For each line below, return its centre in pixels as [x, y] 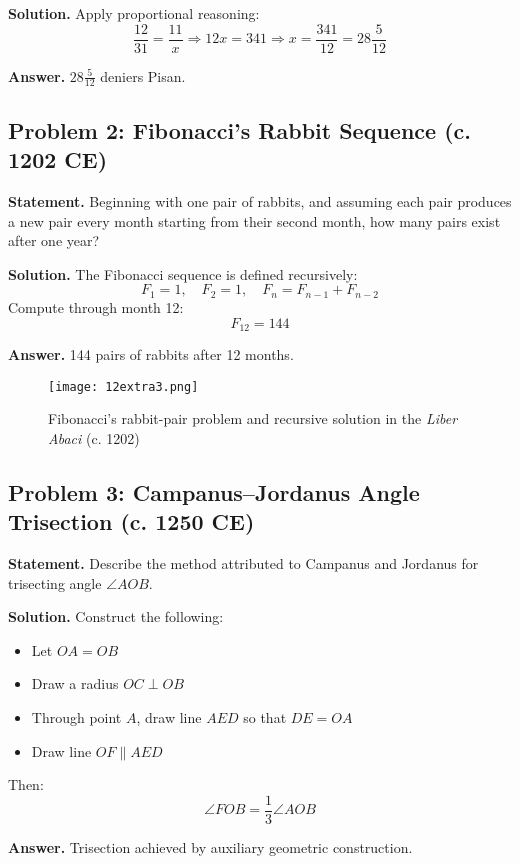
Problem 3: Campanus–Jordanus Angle [214, 491]
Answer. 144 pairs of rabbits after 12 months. [151, 353]
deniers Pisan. [143, 75]
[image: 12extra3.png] [123, 386]
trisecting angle [55, 582]
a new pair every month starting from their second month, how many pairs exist [254, 220]
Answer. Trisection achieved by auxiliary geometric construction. [210, 846]
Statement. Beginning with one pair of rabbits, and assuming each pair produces [260, 201]
